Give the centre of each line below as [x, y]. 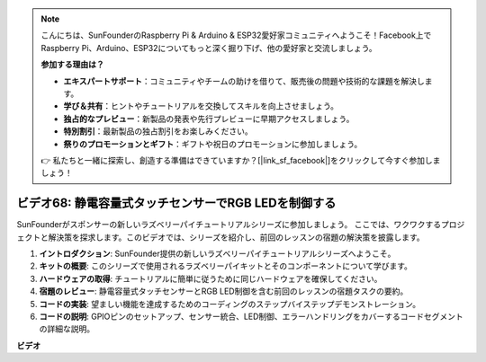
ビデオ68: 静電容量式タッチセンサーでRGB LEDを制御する [176, 203]
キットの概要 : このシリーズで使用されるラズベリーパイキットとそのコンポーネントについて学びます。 [226, 266]
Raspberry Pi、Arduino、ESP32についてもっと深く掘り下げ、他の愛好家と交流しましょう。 [209, 48]
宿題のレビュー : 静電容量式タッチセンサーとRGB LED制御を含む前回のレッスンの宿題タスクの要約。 [224, 291]
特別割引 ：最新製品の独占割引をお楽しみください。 [158, 131]
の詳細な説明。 [67, 329]
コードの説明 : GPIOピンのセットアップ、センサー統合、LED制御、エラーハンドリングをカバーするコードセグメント [251, 316]
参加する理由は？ [72, 65]
